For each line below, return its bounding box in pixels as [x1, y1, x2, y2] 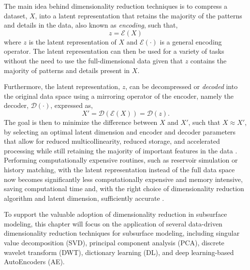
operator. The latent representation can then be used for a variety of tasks [4, 46, 224, 56]
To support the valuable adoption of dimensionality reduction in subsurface [4, 209, 227, 219]
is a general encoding [160, 36, 222, 46]
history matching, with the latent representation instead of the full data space [4, 164, 235, 174]
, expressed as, [50, 100, 93, 110]
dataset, [4, 10, 28, 20]
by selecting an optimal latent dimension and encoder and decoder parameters [4, 126, 236, 136]
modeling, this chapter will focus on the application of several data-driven [4, 218, 222, 228]
